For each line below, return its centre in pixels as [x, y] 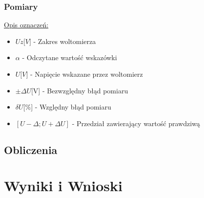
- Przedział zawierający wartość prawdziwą [136, 123]
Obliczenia [31, 149]
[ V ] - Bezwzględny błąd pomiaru [80, 90]
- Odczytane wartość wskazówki [70, 57]
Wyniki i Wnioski [63, 186]
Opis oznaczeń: [26, 25]
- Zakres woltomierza [65, 41]
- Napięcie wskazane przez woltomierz [87, 74]
